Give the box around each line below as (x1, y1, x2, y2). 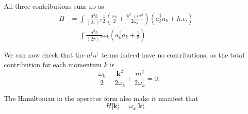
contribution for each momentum (4, 59, 102, 69)
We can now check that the (4, 50, 85, 60)
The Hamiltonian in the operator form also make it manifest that (4, 93, 198, 103)
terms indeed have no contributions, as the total (101, 50, 245, 60)
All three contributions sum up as (4, 1, 104, 11)
